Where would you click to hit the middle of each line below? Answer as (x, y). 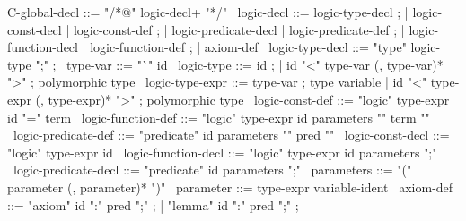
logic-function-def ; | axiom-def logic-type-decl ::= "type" (248, 47)
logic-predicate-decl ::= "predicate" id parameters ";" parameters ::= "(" (212, 170)
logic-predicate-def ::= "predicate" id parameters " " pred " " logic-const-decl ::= (231, 135)
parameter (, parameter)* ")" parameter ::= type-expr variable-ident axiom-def (230, 187)
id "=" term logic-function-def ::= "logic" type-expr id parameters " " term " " (219, 117)
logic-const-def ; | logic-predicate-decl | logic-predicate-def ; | (239, 29)
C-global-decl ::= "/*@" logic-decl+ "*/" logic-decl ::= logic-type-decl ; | (208, 12)
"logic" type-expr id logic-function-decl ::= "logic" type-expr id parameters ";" (222, 152)
